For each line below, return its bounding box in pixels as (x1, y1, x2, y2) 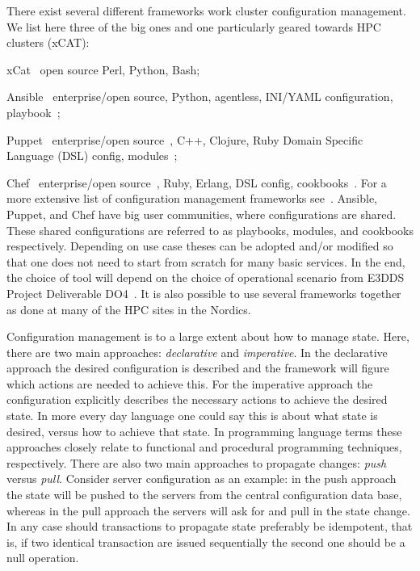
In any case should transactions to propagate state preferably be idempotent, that (6, 518, 413, 535)
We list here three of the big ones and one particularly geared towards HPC (6, 18, 381, 35)
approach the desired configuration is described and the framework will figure (6, 359, 389, 376)
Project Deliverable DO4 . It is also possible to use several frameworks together (6, 284, 401, 301)
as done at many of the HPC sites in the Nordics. (6, 300, 251, 317)
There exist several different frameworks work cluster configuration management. (6, 2, 406, 19)
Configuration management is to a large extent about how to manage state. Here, (6, 328, 409, 345)
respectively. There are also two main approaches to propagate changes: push (6, 454, 387, 471)
